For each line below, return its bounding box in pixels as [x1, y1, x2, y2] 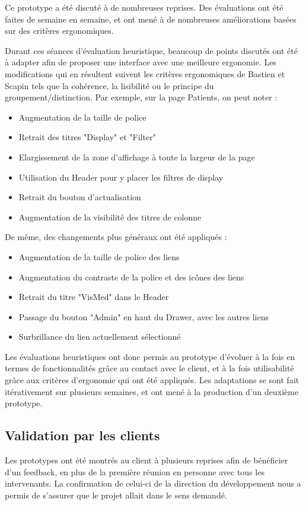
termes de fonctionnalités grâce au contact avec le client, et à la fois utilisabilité [5, 362, 294, 374]
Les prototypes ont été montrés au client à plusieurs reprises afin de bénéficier [5, 454, 288, 466]
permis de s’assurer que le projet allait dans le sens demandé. [5, 488, 227, 501]
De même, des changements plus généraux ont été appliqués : [5, 231, 227, 243]
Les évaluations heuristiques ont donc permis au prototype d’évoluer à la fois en [5, 350, 295, 362]
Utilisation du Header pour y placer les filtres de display [18, 171, 224, 183]
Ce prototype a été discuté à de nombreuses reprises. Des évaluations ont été [5, 1, 283, 13]
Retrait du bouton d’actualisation [18, 191, 141, 203]
